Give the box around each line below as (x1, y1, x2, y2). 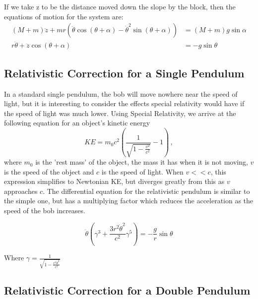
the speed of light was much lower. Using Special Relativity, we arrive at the (4, 108, 236, 118)
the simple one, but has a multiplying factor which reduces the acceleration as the (4, 195, 254, 206)
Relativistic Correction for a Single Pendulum (4, 65, 245, 80)
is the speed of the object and (4, 166, 94, 177)
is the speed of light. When (101, 166, 184, 177)
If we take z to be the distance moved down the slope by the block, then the (4, 1, 236, 11)
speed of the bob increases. (4, 205, 85, 216)
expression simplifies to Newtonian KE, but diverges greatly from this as (4, 176, 225, 186)
